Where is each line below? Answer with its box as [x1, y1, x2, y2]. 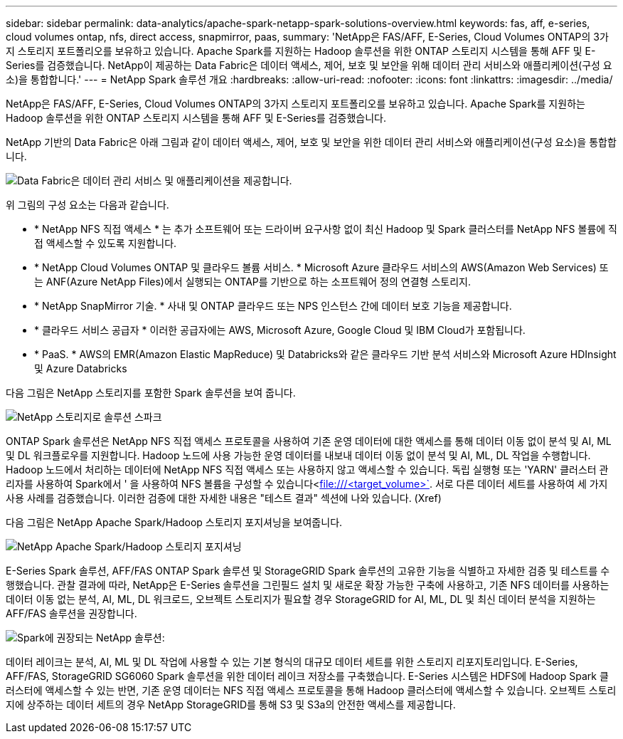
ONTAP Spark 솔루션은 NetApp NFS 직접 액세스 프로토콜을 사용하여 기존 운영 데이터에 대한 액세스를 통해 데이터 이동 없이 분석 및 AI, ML [6, 435, 612, 447]
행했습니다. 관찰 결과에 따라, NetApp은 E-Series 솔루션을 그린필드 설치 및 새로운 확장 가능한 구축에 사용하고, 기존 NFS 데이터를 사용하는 [6, 579, 609, 591]
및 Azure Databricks [34, 362, 127, 374]
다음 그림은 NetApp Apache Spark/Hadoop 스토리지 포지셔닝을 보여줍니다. [6, 516, 343, 528]
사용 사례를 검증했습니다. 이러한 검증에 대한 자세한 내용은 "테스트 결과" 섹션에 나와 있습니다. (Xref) [6, 492, 442, 504]
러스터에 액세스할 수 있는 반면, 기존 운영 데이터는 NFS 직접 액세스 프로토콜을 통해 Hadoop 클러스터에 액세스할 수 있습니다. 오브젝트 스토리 [6, 684, 617, 696]
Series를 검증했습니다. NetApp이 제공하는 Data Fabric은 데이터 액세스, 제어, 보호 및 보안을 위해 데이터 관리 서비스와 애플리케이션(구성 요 [6, 59, 612, 71]
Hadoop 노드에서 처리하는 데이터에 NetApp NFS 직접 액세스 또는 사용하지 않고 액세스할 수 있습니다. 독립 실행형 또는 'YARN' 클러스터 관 [6, 463, 609, 476]
